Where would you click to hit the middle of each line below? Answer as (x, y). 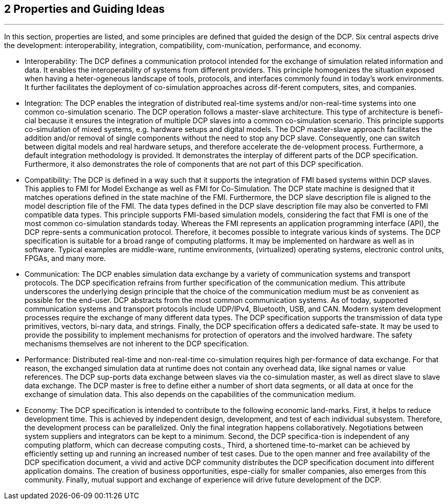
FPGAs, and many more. (65, 258)
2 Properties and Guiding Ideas (85, 9)
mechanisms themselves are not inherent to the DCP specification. (137, 344)
